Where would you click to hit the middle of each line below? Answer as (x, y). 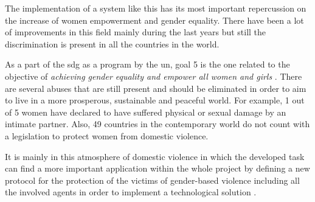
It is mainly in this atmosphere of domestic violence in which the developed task (155, 156)
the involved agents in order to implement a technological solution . (131, 192)
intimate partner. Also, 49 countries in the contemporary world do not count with (157, 124)
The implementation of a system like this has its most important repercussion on (156, 8)
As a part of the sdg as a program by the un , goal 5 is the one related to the (147, 64)
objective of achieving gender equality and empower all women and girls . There (154, 76)
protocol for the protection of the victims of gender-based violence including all (152, 180)
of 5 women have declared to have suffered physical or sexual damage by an (146, 112)
